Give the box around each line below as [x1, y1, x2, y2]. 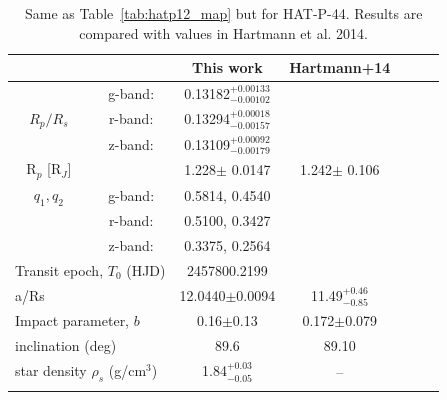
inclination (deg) [15, 335, 117, 356]
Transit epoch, [15, 259, 104, 280]
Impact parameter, [15, 310, 130, 331]
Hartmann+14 [289, 57, 391, 78]
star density [15, 360, 87, 381]
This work [192, 57, 263, 78]
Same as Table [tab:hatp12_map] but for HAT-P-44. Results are [24, 3, 423, 23]
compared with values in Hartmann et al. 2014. [79, 22, 369, 43]
